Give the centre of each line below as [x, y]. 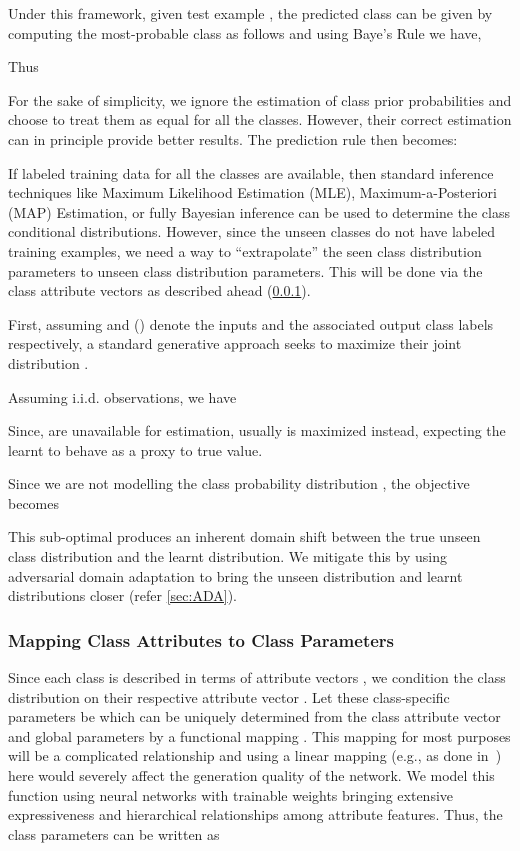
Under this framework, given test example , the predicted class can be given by [250, 13]
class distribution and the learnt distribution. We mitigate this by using [227, 556]
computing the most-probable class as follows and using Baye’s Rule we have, [245, 32]
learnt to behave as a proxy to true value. [135, 449]
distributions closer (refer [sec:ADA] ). [122, 595]
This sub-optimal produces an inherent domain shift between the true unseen [244, 536]
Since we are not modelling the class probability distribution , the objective [239, 483]
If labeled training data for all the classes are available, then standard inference [251, 172]
